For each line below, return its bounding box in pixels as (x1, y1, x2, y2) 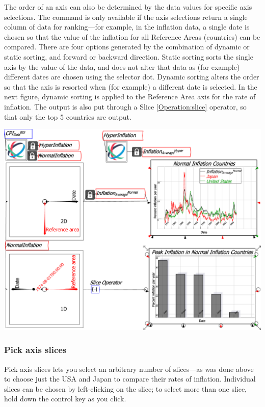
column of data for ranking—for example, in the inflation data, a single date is (4, 21, 250, 32)
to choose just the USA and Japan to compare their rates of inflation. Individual (4, 373, 256, 384)
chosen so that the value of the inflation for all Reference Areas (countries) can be (4, 31, 260, 42)
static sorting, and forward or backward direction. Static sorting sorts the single (4, 51, 253, 62)
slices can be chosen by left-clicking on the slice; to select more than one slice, (4, 383, 247, 394)
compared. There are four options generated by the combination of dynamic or (4, 41, 250, 52)
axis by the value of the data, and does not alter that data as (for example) (4, 61, 240, 72)
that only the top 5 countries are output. (4, 111, 131, 122)
